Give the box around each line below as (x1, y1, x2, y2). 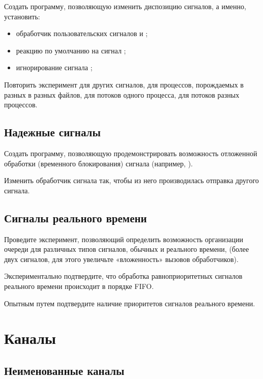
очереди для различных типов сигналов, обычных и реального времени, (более (4, 244, 249, 254)
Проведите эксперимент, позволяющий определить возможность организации (4, 234, 243, 244)
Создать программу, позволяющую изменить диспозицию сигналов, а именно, (4, 1, 246, 11)
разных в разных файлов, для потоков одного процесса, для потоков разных (4, 89, 240, 100)
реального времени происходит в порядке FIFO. (4, 280, 154, 291)
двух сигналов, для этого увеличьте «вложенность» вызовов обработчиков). (4, 253, 239, 264)
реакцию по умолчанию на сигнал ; (16, 45, 126, 55)
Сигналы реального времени (4, 210, 147, 225)
